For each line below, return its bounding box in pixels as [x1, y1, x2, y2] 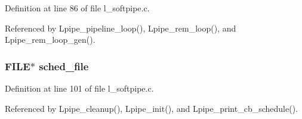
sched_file [39, 58, 89, 73]
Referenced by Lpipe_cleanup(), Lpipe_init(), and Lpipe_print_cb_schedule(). [5, 102, 298, 114]
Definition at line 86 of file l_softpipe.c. [5, 2, 150, 14]
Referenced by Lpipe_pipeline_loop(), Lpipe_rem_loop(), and [5, 21, 236, 34]
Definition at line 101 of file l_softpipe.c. [5, 82, 154, 94]
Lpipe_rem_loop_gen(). [5, 33, 95, 46]
